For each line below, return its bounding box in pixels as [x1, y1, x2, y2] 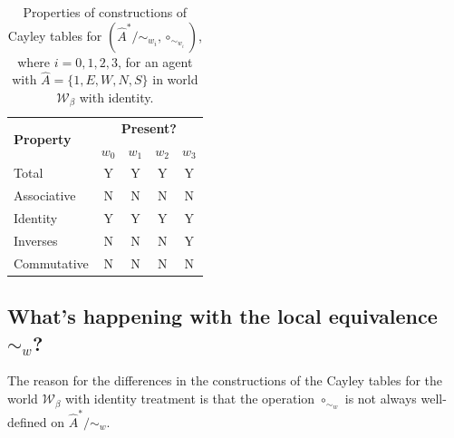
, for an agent [117, 52, 193, 71]
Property [14, 130, 72, 149]
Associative [14, 186, 76, 205]
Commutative [14, 253, 89, 272]
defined [7, 412, 47, 431]
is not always [344, 389, 417, 408]
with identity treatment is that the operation [64, 389, 315, 408]
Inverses [14, 230, 58, 249]
